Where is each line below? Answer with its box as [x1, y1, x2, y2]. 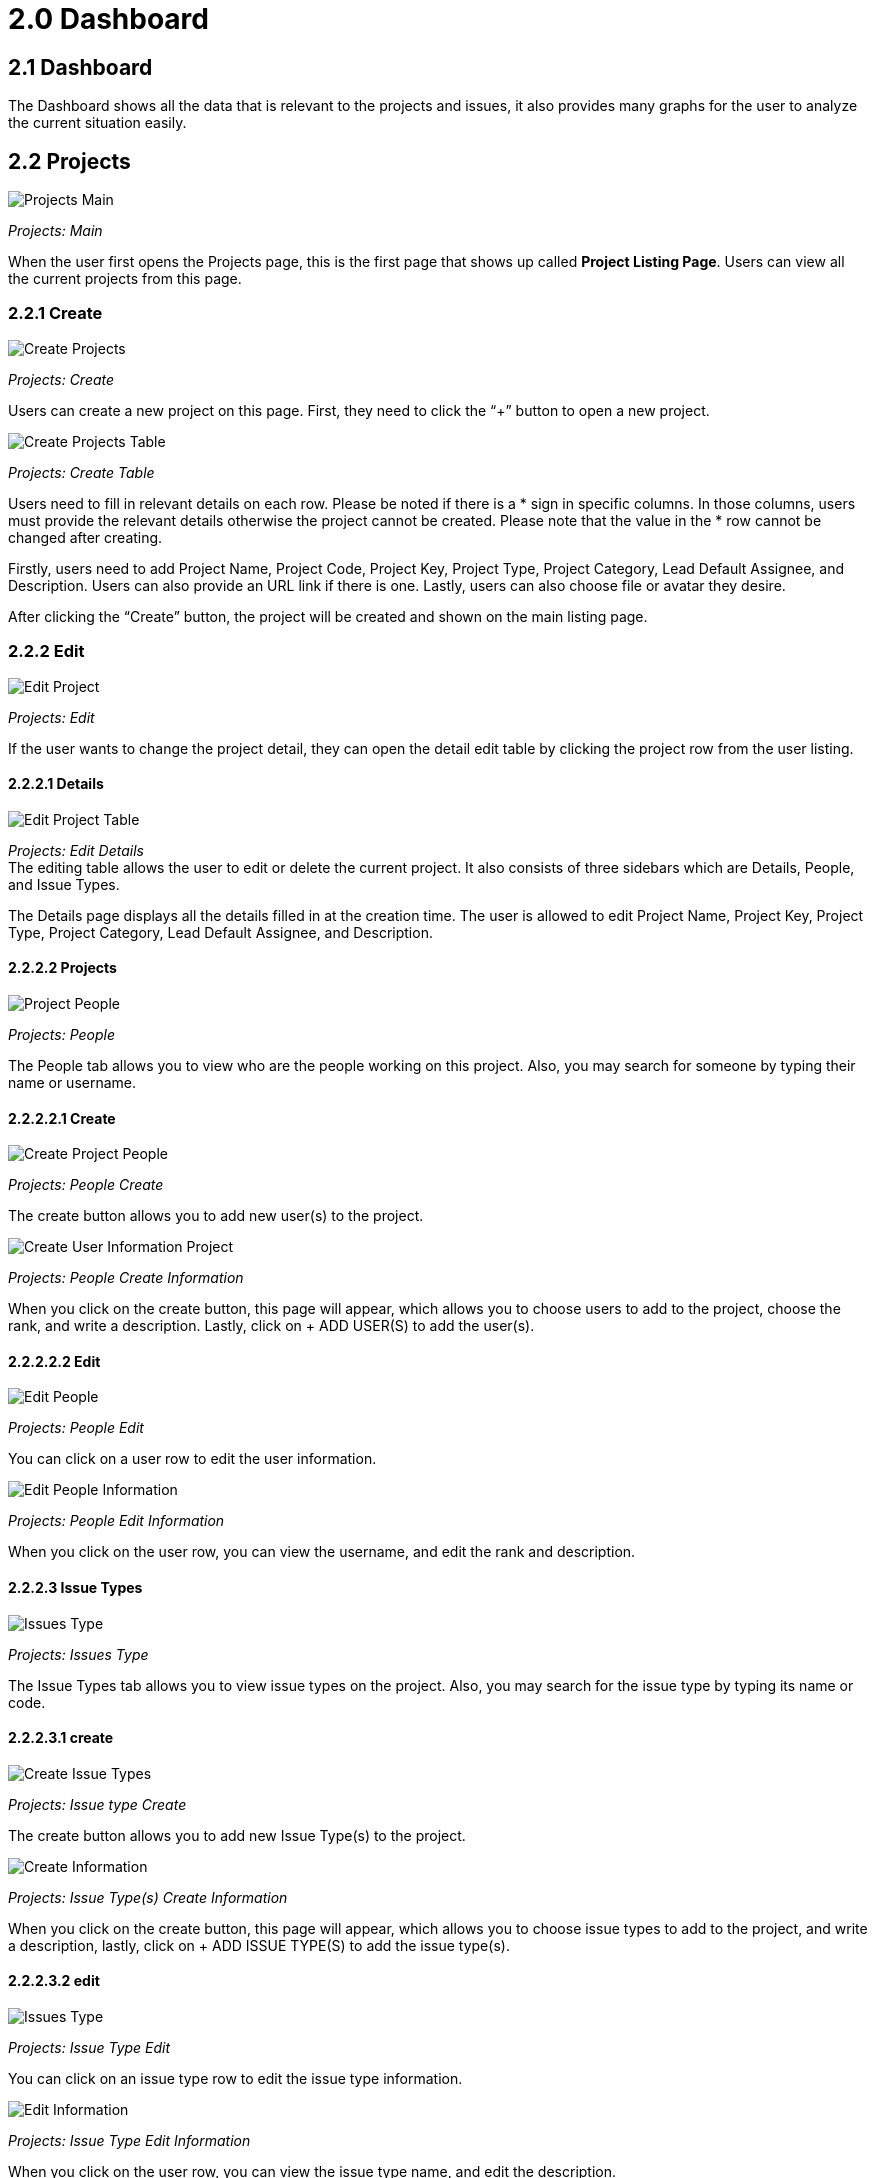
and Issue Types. [8, 875, 120, 893]
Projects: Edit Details [8, 841, 144, 859]
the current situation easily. [8, 114, 187, 132]
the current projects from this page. [8, 270, 242, 288]
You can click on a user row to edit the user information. [8, 1450, 377, 1468]
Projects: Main [8, 222, 103, 240]
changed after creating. [8, 528, 163, 546]
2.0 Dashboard [8, 2, 209, 36]
